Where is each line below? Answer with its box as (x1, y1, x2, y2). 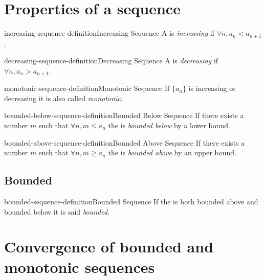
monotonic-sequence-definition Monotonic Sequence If (4, 83, 170, 94)
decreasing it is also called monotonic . (4, 92, 123, 103)
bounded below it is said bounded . (4, 206, 109, 217)
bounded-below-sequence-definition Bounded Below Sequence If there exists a (4, 110, 244, 121)
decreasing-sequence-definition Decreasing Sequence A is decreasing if (4, 55, 218, 66)
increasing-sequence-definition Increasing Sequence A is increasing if (4, 28, 215, 38)
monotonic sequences (4, 256, 155, 277)
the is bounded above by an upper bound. (108, 147, 237, 158)
